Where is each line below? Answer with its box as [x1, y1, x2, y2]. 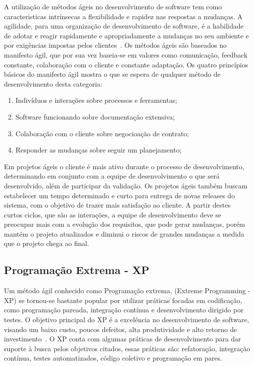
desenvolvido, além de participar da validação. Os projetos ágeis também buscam [4, 180, 248, 190]
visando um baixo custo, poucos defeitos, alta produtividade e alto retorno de [4, 324, 237, 334]
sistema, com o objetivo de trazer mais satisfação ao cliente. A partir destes [4, 200, 231, 210]
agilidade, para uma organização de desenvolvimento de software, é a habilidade [4, 21, 244, 31]
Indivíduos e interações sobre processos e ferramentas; [15, 95, 178, 105]
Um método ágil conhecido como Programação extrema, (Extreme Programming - [4, 285, 251, 296]
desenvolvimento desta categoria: [4, 78, 102, 89]
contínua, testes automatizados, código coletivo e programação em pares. [4, 353, 222, 363]
